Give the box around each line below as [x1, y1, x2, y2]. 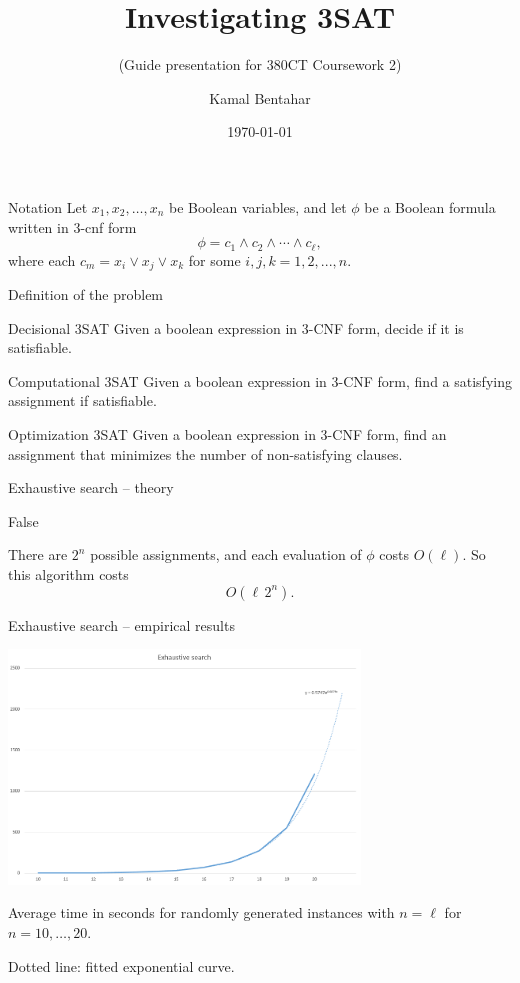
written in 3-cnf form [8, 216, 137, 237]
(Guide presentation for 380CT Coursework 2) [118, 54, 402, 75]
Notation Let [8, 196, 88, 217]
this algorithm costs [8, 563, 129, 584]
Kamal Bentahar [209, 87, 311, 108]
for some [188, 249, 241, 270]
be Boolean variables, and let [169, 196, 347, 217]
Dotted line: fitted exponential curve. [8, 955, 235, 976]
